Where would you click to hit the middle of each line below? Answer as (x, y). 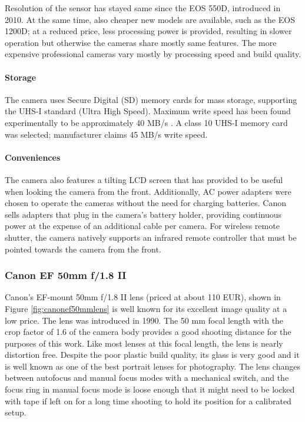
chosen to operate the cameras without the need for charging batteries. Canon (145, 203)
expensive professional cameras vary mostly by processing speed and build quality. (153, 54)
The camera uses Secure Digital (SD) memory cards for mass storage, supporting (151, 99)
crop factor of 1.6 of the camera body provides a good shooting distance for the (148, 332)
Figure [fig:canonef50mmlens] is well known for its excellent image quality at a (146, 308)
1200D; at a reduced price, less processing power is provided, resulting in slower (148, 31)
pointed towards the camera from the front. (83, 249)
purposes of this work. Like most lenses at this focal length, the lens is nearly (144, 343)
